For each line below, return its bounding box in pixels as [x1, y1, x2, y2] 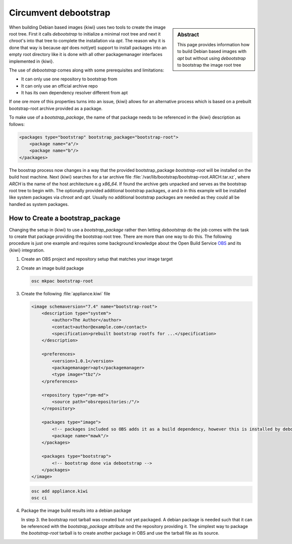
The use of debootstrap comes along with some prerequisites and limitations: [9, 67, 164, 73]
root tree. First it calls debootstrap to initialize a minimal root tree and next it [9, 31, 161, 36]
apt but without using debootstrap [177, 55, 246, 61]
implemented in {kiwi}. [9, 58, 55, 64]
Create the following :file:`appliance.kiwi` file [21, 290, 110, 296]
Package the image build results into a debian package [21, 508, 131, 513]
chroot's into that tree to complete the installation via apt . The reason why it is [9, 38, 165, 44]
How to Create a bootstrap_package [9, 214, 121, 222]
